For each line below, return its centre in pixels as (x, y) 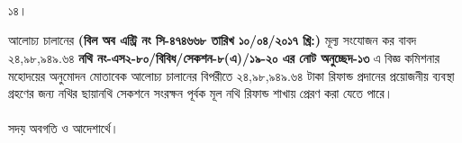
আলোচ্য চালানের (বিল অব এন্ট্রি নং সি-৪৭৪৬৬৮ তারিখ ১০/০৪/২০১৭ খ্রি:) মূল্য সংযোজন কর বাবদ (213, 40)
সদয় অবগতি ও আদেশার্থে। (63, 128)
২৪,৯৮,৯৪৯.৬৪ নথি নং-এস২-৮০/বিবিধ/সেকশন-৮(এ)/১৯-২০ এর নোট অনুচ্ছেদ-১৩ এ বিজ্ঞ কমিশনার (224, 57)
